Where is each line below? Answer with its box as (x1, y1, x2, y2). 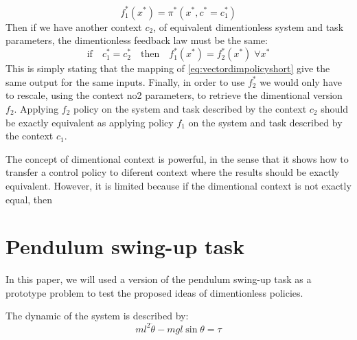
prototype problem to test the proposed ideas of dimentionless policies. (5, 285, 303, 299)
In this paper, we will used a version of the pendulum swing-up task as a (5, 272, 312, 286)
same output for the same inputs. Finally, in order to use (5, 74, 245, 89)
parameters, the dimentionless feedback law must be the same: (5, 33, 268, 47)
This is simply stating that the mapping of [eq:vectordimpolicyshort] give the (5, 61, 330, 76)
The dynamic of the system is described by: (5, 308, 189, 323)
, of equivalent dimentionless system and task (153, 19, 344, 34)
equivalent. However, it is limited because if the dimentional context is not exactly (5, 178, 352, 192)
